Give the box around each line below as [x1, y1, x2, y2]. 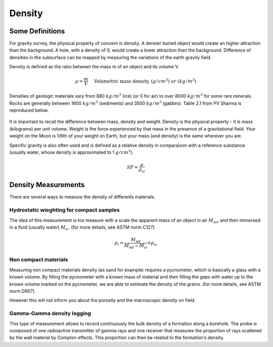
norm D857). [9, 288, 36, 294]
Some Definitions [9, 27, 65, 35]
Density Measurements [9, 181, 85, 189]
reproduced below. [9, 107, 49, 113]
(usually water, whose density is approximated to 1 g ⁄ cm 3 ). [9, 149, 134, 155]
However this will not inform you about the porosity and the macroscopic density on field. [9, 297, 196, 303]
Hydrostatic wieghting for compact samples [9, 206, 120, 213]
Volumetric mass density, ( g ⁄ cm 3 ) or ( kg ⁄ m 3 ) [94, 77, 197, 84]
